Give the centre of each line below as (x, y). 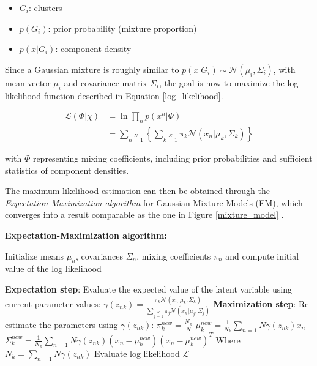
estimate (21, 324)
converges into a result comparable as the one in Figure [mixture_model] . (144, 215)
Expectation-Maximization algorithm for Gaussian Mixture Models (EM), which (154, 202)
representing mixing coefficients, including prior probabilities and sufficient (173, 158)
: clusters (45, 7)
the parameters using (79, 324)
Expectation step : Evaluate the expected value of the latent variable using (149, 289)
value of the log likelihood (53, 268)
